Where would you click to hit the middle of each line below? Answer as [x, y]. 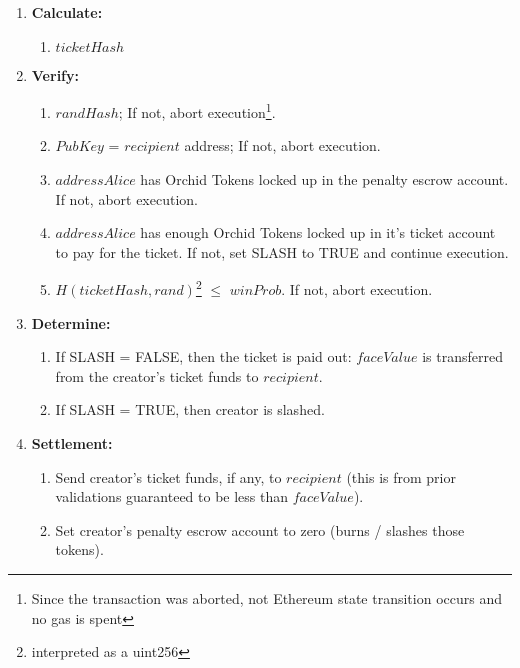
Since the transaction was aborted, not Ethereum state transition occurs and [266, 598]
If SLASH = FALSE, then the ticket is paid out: [203, 356]
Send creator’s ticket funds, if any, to [168, 476]
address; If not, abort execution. [282, 145]
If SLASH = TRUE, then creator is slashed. [190, 409]
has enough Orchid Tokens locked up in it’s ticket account [318, 232]
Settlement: [72, 443]
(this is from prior [401, 476]
